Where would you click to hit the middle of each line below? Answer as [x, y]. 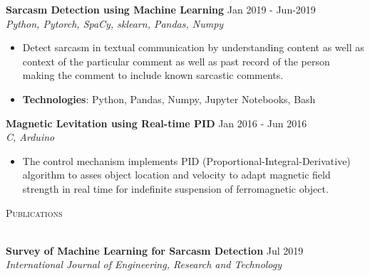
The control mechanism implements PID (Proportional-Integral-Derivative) [186, 160]
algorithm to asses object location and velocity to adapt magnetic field [176, 175]
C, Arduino [30, 137]
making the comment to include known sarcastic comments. [153, 75]
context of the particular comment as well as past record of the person [176, 61]
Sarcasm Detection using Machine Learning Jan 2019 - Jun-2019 [161, 9]
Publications [34, 212]
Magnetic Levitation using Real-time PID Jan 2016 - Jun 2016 [156, 123]
